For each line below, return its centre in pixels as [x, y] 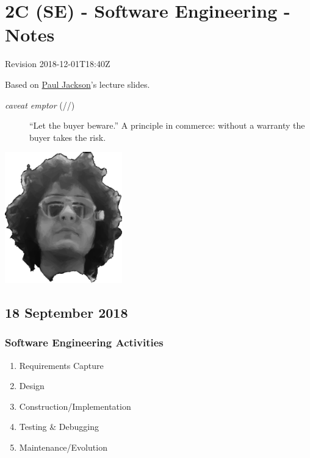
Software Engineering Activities [84, 342]
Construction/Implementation [75, 406]
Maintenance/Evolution [63, 447]
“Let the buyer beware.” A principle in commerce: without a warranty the [167, 125]
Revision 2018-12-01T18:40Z [58, 64]
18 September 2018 [67, 312]
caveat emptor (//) [40, 105]
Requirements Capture [61, 365]
